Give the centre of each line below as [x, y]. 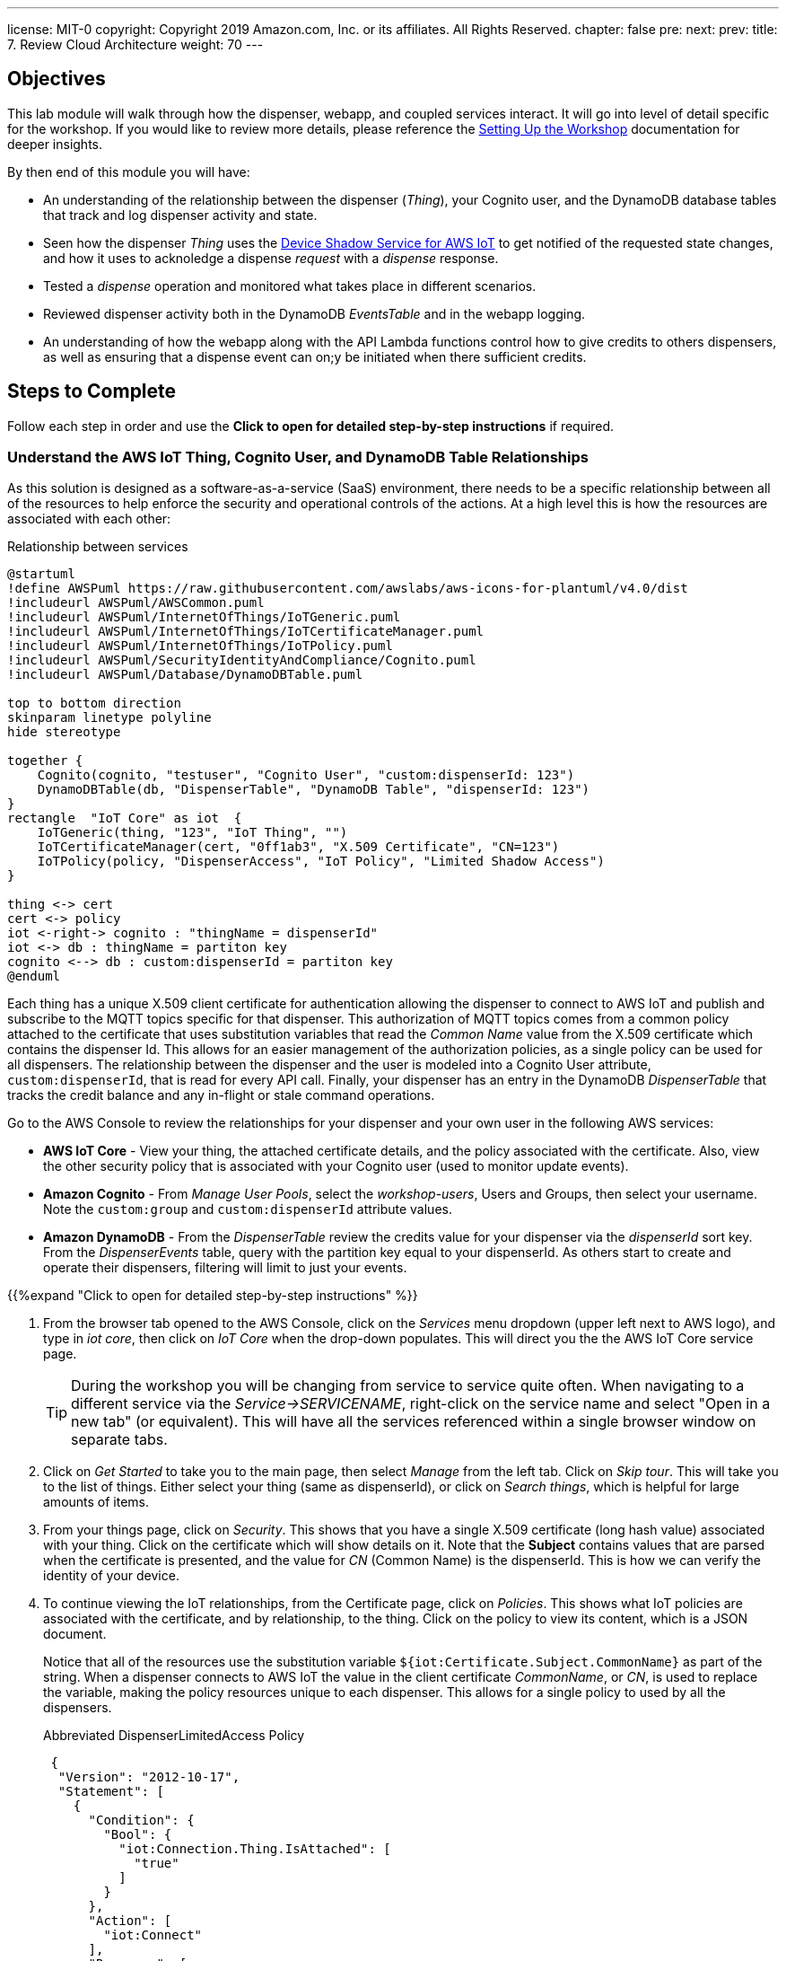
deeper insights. [55, 144]
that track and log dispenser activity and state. [180, 215]
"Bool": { [138, 1835]
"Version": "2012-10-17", [149, 1777]
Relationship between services [98, 547]
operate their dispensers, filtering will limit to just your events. [225, 1268]
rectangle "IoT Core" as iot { [125, 818]
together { [45, 761]
